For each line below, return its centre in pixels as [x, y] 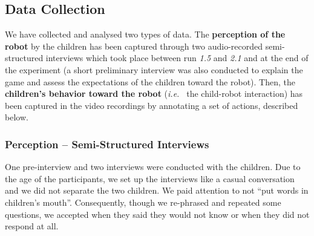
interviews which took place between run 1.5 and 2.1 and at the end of [177, 58]
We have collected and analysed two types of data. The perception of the [145, 34]
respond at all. [32, 226]
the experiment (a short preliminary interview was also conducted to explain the [154, 69]
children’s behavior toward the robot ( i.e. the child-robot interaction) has [154, 93]
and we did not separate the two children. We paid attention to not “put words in [157, 190]
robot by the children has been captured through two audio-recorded [134, 46]
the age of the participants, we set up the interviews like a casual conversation [150, 178]
